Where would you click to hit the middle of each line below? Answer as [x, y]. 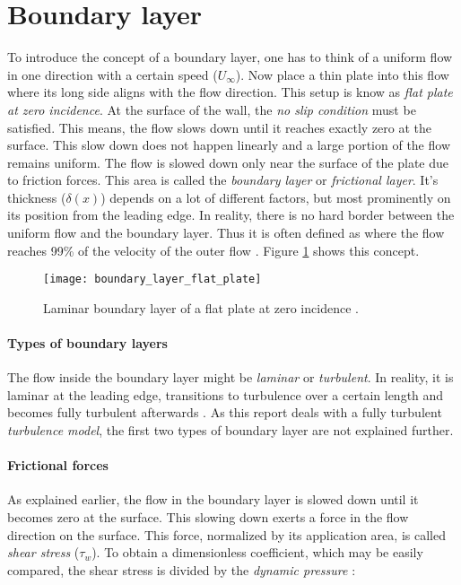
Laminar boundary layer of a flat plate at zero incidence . [201, 307]
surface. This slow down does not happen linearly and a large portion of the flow [229, 145]
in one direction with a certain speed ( [113, 74]
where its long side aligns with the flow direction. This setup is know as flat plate [230, 92]
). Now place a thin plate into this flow [342, 74]
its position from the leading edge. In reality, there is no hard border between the [231, 215]
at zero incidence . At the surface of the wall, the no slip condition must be [212, 109]
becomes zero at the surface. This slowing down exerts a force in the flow [208, 517]
